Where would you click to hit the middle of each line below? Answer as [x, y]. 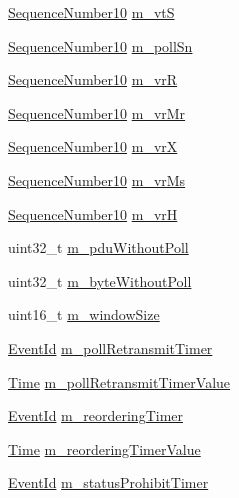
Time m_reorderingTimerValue [104, 448]
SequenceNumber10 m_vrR [93, 79]
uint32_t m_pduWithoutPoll [98, 247]
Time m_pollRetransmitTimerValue [119, 381]
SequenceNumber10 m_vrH [93, 213]
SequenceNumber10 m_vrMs [97, 179]
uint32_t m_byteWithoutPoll [100, 280]
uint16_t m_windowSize [84, 314]
